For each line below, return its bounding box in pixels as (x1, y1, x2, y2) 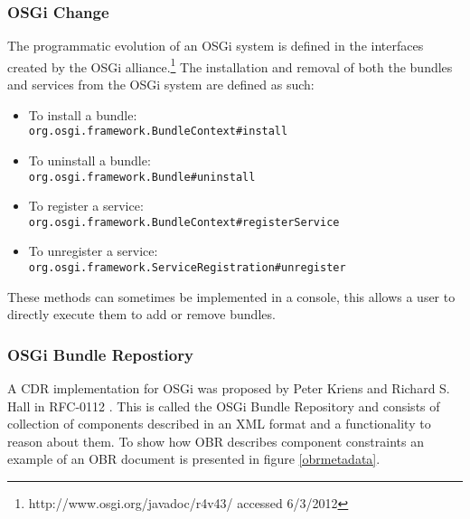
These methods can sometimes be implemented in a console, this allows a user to (7, 287, 456, 306)
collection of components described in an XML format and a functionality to (7, 414, 431, 433)
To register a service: (28, 196, 144, 215)
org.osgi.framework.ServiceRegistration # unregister (28, 261, 346, 274)
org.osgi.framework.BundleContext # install (28, 125, 288, 138)
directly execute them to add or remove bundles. (7, 305, 276, 324)
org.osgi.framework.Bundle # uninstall (28, 170, 256, 184)
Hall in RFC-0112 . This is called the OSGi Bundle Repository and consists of (7, 396, 440, 415)
